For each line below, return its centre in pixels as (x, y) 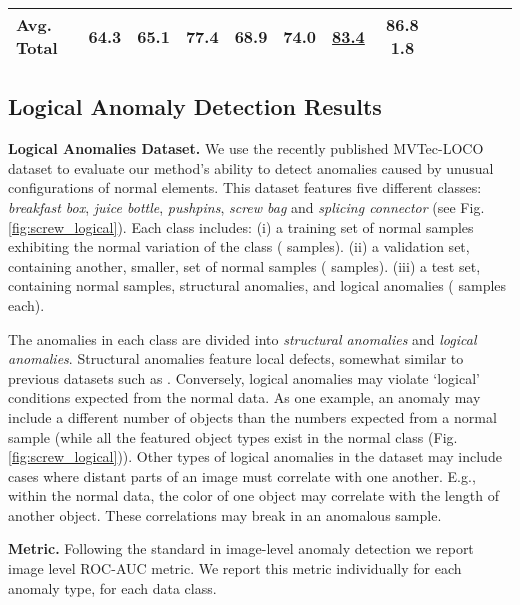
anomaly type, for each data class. (112, 587)
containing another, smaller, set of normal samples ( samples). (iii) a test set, (244, 265)
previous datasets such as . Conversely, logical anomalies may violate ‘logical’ (244, 377)
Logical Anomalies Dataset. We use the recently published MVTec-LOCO (246, 148)
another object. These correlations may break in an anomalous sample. (225, 514)
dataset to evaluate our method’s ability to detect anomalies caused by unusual (251, 167)
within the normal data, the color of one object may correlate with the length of (253, 495)
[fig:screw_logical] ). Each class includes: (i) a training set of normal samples (241, 226)
